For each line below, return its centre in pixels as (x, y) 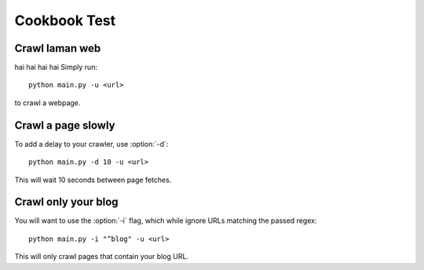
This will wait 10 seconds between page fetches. (93, 180)
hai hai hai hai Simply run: (56, 67)
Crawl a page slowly (65, 125)
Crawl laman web (58, 48)
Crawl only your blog (66, 202)
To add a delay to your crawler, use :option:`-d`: (91, 144)
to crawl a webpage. (48, 103)
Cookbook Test (65, 20)
